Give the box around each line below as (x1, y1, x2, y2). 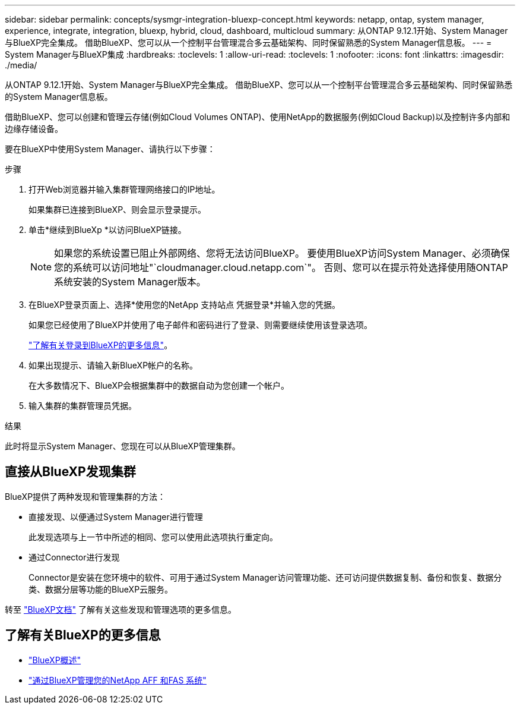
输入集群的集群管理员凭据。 (28, 401, 137, 411)
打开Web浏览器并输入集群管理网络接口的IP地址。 (28, 184, 220, 194)
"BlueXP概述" (28, 654, 81, 665)
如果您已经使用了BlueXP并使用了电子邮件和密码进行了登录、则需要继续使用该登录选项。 (28, 320, 373, 330)
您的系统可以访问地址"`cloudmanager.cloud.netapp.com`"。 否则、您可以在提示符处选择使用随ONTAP (54, 261, 508, 273)
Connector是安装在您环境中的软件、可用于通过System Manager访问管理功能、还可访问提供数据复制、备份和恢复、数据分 (28, 572, 502, 582)
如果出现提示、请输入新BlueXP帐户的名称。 (28, 360, 198, 370)
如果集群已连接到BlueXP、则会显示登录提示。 (28, 204, 207, 215)
